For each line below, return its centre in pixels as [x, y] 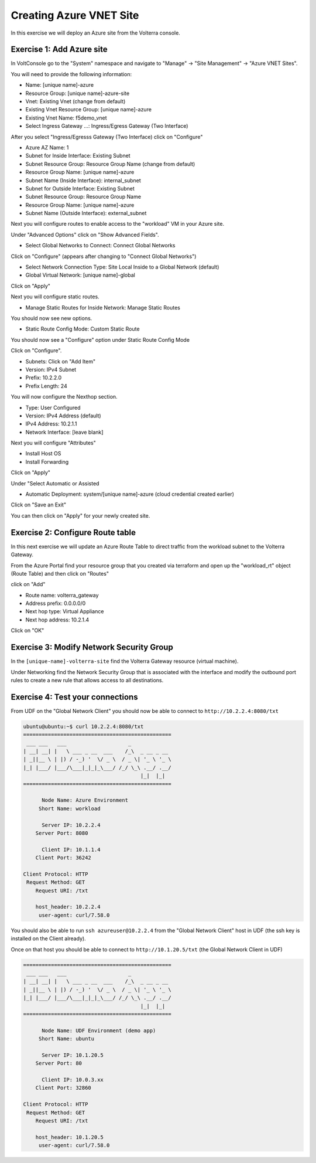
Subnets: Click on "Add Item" [61, 361]
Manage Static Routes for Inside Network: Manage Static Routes [103, 307]
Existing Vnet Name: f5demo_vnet [66, 118]
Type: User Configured [53, 407]
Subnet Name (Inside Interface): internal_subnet [83, 180]
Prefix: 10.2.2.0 [44, 378]
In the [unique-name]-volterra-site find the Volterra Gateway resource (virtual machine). [125, 661]
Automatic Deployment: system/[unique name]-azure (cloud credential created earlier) [130, 494]
